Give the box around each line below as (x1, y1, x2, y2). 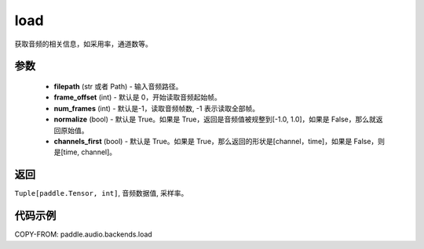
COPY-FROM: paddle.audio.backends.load (14, 229, 152, 239)
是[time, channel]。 (53, 147, 117, 157)
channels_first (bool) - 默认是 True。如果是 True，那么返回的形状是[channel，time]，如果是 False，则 (53, 136, 385, 146)
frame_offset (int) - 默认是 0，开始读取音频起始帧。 (53, 92, 221, 102)
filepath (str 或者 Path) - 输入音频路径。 (53, 81, 183, 91)
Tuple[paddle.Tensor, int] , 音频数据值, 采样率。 (14, 189, 188, 198)
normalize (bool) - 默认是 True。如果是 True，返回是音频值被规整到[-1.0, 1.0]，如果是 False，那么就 (53, 114, 377, 125)
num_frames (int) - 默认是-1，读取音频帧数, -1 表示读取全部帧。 (53, 103, 259, 113)
